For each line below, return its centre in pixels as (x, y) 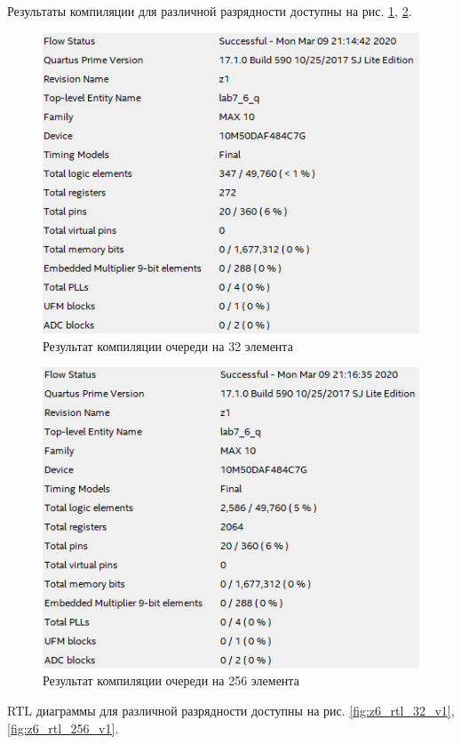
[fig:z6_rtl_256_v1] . (63, 728)
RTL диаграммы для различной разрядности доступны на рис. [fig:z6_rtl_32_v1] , (231, 711)
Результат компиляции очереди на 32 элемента (168, 345)
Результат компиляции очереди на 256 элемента (171, 680)
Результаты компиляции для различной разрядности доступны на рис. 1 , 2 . (210, 11)
